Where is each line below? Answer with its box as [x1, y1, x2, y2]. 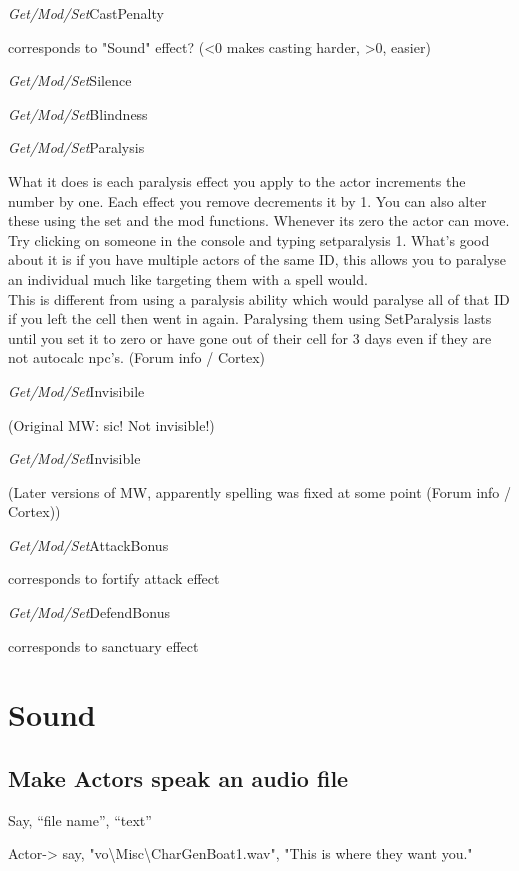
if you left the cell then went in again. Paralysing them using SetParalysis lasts [8, 308, 492, 329]
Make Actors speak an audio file [8, 763, 349, 794]
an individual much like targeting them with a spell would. [8, 268, 368, 289]
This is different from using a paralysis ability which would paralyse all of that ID [8, 288, 510, 309]
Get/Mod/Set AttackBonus [8, 534, 169, 555]
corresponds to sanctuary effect [8, 635, 199, 656]
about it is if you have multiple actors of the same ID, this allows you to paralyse [8, 249, 507, 270]
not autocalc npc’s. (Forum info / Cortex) [8, 347, 266, 368]
